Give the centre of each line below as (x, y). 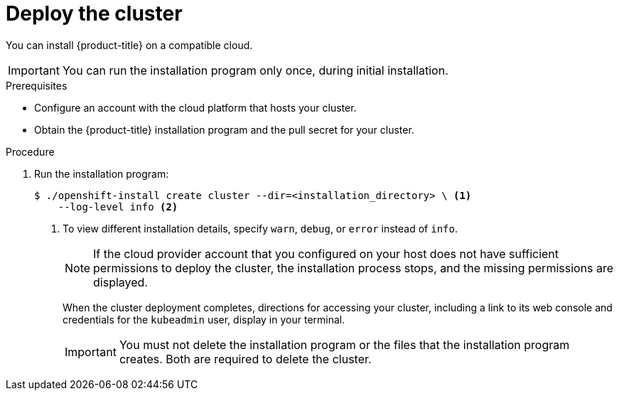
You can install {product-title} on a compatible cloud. (129, 45)
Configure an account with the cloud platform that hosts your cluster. (195, 107)
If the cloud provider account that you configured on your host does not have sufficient (326, 253)
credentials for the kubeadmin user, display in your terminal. (204, 319)
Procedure (30, 151)
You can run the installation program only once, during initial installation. (255, 70)
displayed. (121, 282)
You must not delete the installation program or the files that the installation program (344, 344)
